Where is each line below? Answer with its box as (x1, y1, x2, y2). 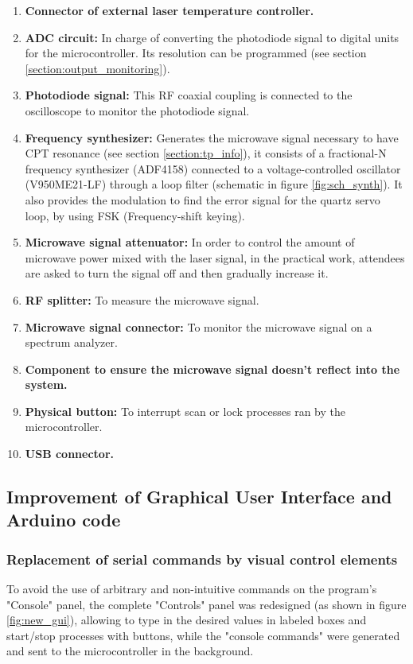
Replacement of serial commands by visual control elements (6, 549, 398, 569)
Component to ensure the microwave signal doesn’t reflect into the (25, 360, 400, 377)
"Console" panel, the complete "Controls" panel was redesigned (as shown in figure (6, 596, 407, 612)
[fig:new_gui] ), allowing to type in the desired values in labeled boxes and (6, 612, 367, 628)
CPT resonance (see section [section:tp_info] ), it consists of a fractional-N (25, 145, 387, 161)
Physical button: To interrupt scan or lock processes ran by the (25, 402, 346, 419)
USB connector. (25, 445, 114, 462)
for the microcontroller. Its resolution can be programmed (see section (25, 45, 367, 61)
